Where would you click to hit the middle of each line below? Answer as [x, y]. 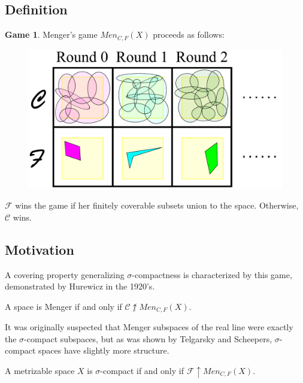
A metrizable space [40, 370]
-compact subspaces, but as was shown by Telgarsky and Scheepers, [148, 338]
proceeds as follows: [189, 34]
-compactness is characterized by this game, [212, 274]
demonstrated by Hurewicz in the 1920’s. [80, 286]
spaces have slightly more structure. [104, 350]
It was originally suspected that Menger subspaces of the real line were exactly [149, 327]
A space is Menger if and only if [63, 306]
